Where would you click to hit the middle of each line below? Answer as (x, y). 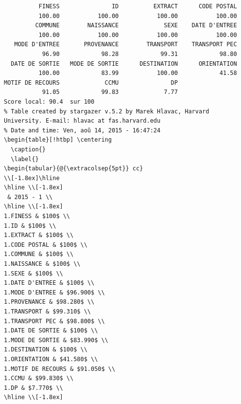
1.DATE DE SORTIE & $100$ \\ (51, 331)
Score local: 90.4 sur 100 (49, 101)
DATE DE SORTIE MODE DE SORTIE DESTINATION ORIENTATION (124, 64)
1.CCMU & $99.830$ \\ (39, 378)
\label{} (25, 159)
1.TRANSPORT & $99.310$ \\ (47, 312)
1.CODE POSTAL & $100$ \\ (46, 245)
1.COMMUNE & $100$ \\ (39, 254)
